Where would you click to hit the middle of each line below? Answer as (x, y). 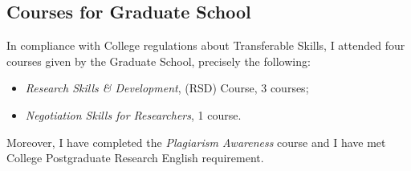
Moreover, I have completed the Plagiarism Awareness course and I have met (196, 142)
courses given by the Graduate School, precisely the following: (159, 61)
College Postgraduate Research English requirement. (135, 158)
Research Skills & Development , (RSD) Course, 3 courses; (167, 88)
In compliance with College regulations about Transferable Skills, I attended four (206, 45)
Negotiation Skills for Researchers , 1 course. (133, 114)
